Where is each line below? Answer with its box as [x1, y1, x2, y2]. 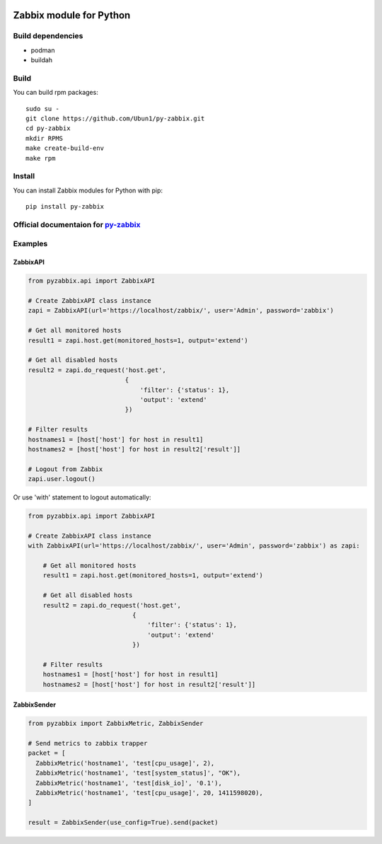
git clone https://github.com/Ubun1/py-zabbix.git [25, 115, 205, 123]
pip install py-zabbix [25, 202, 105, 211]
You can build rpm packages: [13, 88, 98, 97]
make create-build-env [25, 144, 105, 152]
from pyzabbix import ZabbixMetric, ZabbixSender [28, 719, 204, 728]
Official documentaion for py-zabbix [13, 219, 141, 229]
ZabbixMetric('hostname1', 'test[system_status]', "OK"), [35, 769, 241, 777]
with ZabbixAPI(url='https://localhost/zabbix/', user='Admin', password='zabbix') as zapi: [28, 542, 360, 550]
